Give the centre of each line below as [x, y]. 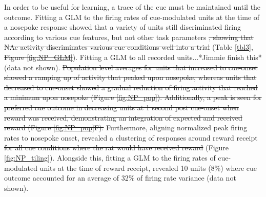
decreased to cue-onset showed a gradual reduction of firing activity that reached [131, 87]
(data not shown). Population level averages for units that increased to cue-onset [131, 67]
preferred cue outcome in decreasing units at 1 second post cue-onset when [121, 107]
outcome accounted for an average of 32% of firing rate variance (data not [120, 178]
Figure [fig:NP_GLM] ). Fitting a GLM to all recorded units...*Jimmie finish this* [133, 57]
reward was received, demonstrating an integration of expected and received [123, 117]
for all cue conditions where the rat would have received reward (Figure [117, 147]
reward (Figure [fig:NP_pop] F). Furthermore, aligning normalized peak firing [126, 127]
